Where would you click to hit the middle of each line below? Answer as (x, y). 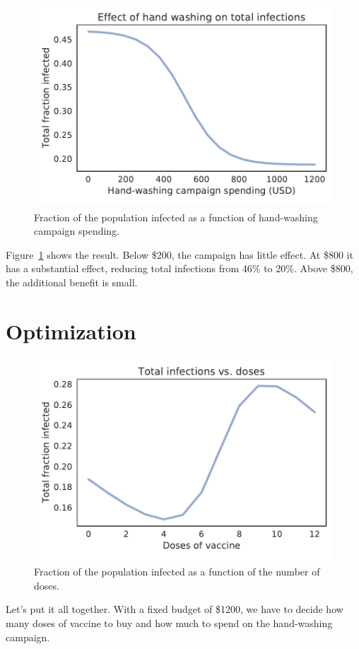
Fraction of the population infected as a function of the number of (177, 572)
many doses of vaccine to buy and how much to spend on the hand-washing (169, 623)
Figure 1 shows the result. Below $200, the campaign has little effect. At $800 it (179, 254)
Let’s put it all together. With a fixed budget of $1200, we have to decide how (175, 609)
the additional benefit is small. (72, 282)
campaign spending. (77, 231)
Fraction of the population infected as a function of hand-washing (176, 217)
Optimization (71, 331)
